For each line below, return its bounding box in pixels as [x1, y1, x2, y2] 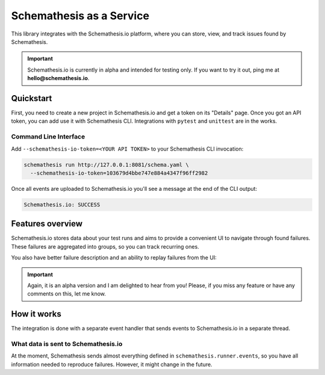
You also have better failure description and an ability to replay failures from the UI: [11, 254, 217, 261]
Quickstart [11, 93, 52, 104]
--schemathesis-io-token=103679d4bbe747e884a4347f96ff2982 [30, 169, 208, 176]
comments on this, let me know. [27, 290, 107, 297]
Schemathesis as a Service [11, 9, 150, 22]
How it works [11, 309, 61, 319]
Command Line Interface [11, 132, 85, 141]
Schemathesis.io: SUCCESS [23, 201, 101, 208]
